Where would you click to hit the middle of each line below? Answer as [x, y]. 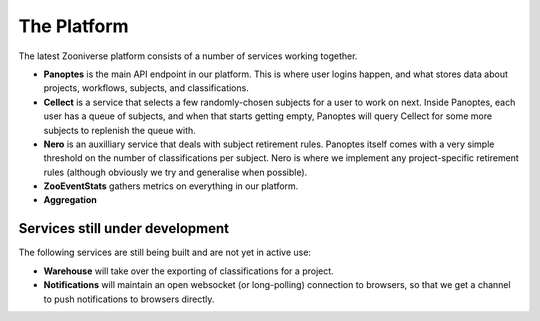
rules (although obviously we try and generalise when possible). [175, 172]
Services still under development [124, 228]
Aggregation [70, 200]
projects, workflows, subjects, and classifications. [146, 88]
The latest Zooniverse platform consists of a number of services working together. [188, 56]
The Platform [73, 26]
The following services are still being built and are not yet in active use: [165, 252]
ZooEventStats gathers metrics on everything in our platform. [171, 186]
